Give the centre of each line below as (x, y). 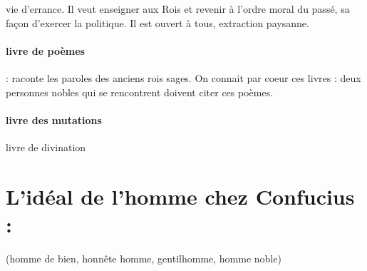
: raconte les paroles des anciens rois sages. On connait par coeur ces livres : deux (183, 77)
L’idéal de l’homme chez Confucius (180, 196)
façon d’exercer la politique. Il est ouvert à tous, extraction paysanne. (157, 22)
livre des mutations (54, 119)
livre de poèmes (45, 50)
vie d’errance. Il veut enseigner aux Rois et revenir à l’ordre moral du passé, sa (178, 9)
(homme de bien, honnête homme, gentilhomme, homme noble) (144, 258)
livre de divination (46, 147)
